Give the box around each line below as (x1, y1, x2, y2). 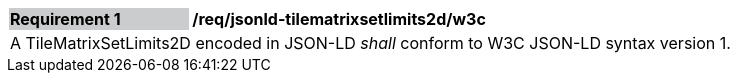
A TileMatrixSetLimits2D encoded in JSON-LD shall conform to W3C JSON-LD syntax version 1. (10, 33, 731, 53)
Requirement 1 (10, 9, 121, 29)
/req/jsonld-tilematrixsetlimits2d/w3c (192, 9, 486, 29)
